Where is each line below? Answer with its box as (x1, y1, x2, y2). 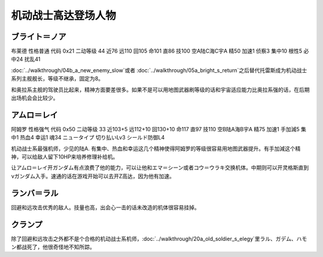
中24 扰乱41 (11, 55, 41, 63)
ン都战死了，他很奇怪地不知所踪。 (11, 243, 95, 250)
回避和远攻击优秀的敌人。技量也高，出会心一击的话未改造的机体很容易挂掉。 (11, 203, 200, 211)
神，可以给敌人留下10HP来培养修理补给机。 (11, 153, 118, 160)
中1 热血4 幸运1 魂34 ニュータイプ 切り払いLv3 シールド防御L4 (11, 134, 165, 141)
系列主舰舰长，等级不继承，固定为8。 (11, 75, 104, 82)
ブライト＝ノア (11, 32, 66, 42)
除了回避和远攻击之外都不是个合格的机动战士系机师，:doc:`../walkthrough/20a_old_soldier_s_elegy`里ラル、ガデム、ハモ (11, 235, 307, 242)
